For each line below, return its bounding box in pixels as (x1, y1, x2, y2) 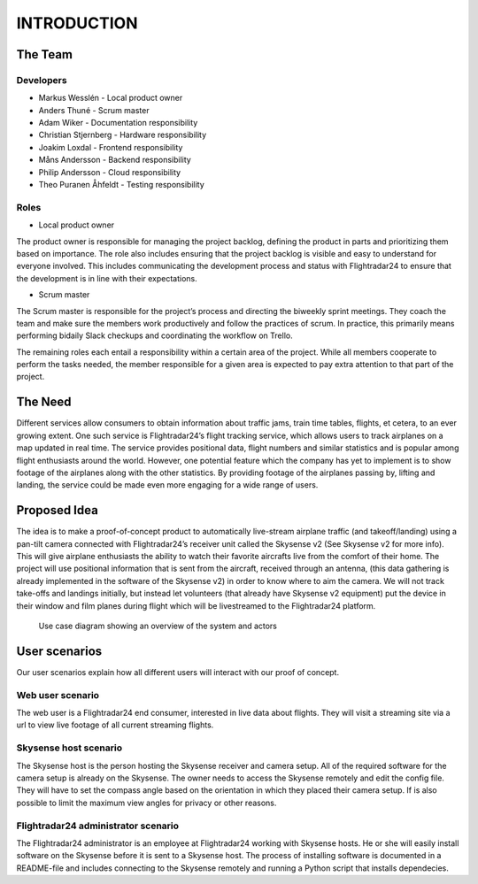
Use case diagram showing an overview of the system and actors (38, 620, 278, 631)
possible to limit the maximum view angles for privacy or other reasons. (16, 797, 277, 808)
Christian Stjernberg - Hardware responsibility (38, 129, 207, 141)
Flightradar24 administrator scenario (16, 819, 180, 832)
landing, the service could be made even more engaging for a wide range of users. (16, 480, 319, 490)
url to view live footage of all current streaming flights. (16, 719, 214, 730)
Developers (16, 73, 67, 86)
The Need (16, 395, 72, 410)
